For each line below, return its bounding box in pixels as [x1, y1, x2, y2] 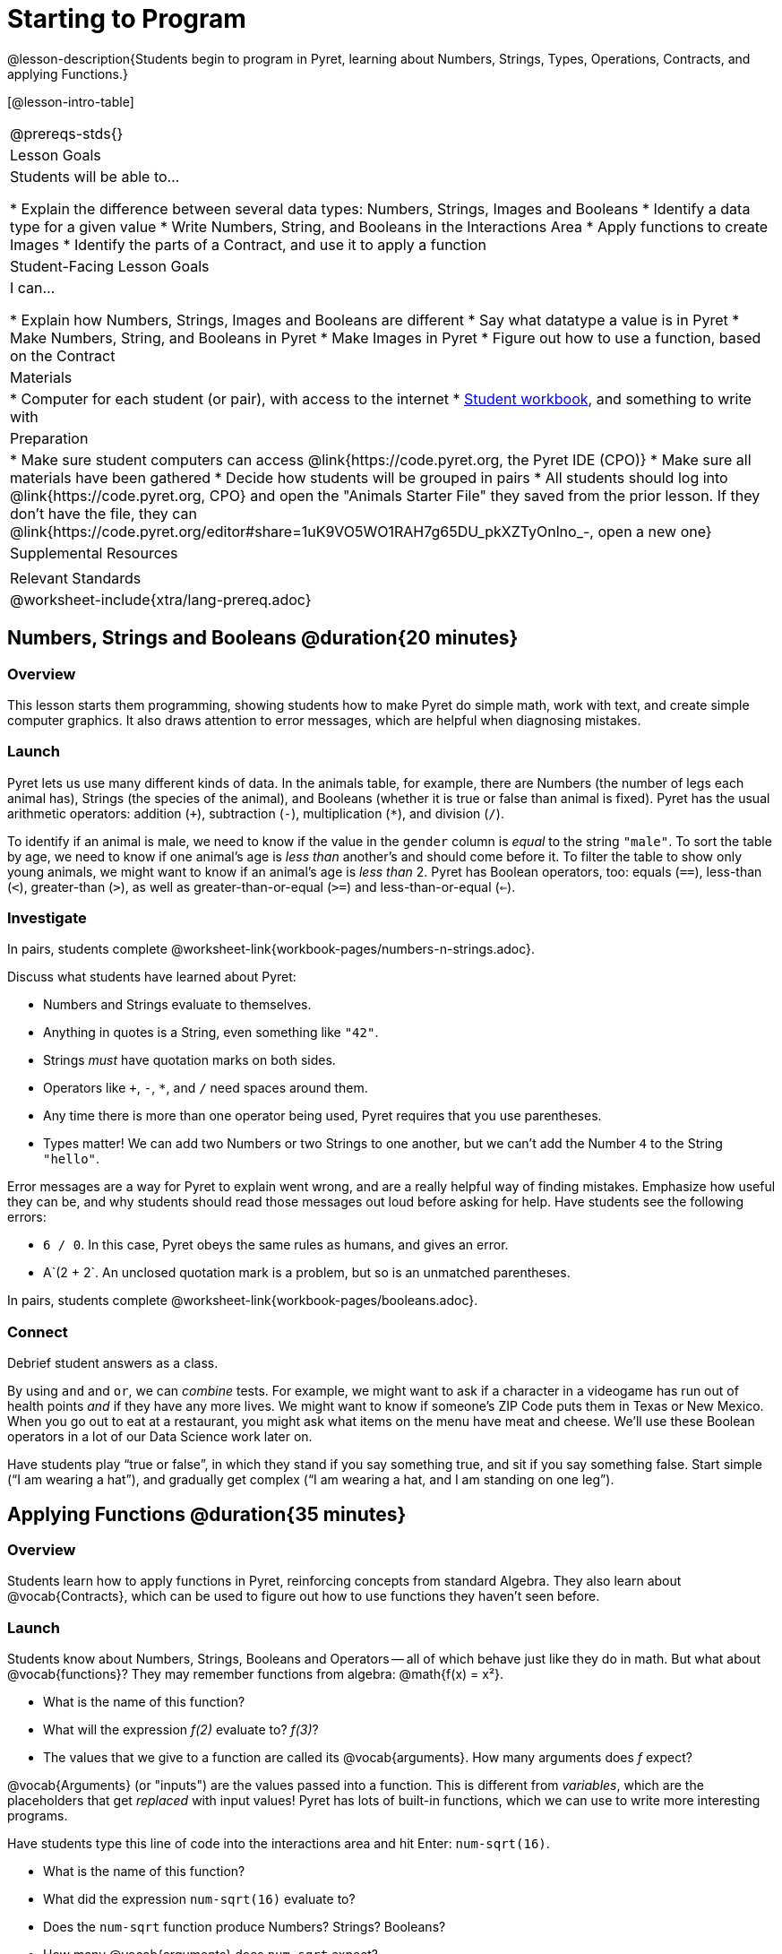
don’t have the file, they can [10, 504, 197, 523]
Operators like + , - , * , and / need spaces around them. [43, 1080, 368, 1096]
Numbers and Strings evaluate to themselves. [43, 997, 312, 1013]
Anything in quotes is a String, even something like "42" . [43, 1025, 379, 1041]
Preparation [10, 428, 89, 447]
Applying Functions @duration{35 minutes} [7, 1502, 407, 1526]
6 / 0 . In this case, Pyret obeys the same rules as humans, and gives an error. [43, 1237, 509, 1253]
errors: [7, 1209, 47, 1225]
